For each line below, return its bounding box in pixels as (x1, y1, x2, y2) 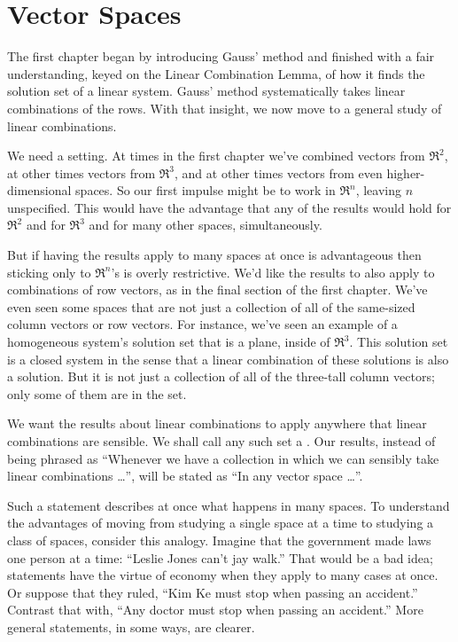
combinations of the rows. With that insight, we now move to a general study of (7, 98, 442, 117)
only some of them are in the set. (7, 384, 187, 403)
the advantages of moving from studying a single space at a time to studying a (7, 513, 434, 532)
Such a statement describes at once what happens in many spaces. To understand (7, 496, 450, 514)
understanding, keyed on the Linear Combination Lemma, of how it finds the (7, 64, 425, 82)
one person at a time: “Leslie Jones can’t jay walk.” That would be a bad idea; (7, 548, 433, 567)
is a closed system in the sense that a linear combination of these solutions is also (7, 349, 449, 368)
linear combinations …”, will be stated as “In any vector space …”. (7, 466, 363, 485)
